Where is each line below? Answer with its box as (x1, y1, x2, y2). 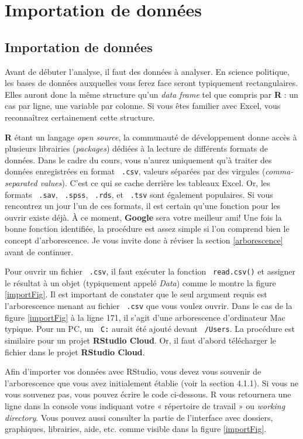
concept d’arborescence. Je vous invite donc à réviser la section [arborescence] (5, 234, 283, 246)
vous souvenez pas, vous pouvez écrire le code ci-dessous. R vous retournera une (5, 388, 291, 400)
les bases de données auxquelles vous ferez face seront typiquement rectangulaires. (5, 77, 298, 89)
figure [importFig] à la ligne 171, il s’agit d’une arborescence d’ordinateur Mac (5, 311, 285, 323)
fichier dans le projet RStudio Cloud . (5, 345, 145, 358)
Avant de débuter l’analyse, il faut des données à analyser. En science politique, (5, 65, 290, 77)
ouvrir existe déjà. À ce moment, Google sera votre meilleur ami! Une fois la (5, 211, 282, 223)
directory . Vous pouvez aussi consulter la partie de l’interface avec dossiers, (5, 411, 273, 423)
